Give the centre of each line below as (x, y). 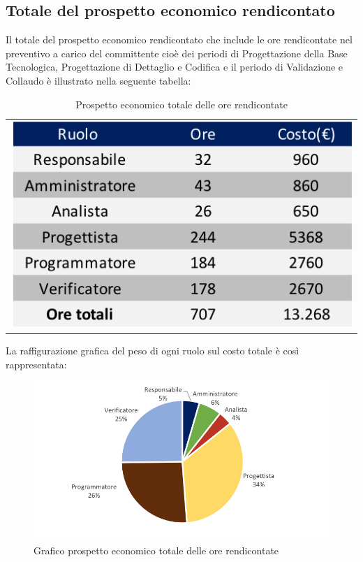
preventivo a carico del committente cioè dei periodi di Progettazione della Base (177, 53)
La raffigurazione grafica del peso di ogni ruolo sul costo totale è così (153, 351)
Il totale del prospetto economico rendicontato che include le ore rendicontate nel (179, 39)
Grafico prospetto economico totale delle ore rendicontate (156, 550)
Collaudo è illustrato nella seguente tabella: (98, 80)
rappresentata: (36, 364)
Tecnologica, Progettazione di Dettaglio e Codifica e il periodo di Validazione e (175, 67)
